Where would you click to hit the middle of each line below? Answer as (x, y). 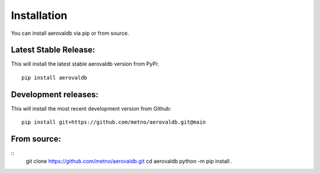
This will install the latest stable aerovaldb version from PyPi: (85, 64)
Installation (39, 15)
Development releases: (55, 94)
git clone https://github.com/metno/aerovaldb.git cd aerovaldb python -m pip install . (129, 161)
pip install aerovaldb (55, 78)
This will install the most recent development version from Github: (91, 108)
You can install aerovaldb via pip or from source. (70, 33)
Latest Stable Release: (53, 50)
